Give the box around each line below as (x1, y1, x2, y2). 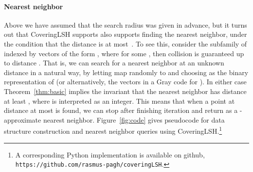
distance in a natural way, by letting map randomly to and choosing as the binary (4, 67, 249, 77)
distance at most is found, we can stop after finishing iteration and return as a (4, 105, 238, 115)
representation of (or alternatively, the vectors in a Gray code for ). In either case (4, 77, 247, 87)
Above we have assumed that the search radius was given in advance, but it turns (4, 19, 247, 30)
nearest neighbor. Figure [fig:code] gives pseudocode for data (43, 114, 225, 125)
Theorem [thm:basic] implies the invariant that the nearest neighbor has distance (4, 86, 247, 96)
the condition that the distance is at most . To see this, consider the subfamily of (4, 38, 247, 48)
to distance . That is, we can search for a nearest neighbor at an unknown (4, 58, 224, 68)
